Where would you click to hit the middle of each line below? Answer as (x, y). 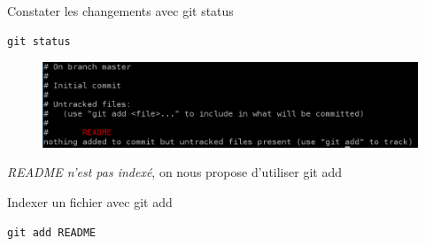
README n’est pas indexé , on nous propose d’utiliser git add (174, 172)
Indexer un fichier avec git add (90, 202)
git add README (52, 232)
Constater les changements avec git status (120, 11)
